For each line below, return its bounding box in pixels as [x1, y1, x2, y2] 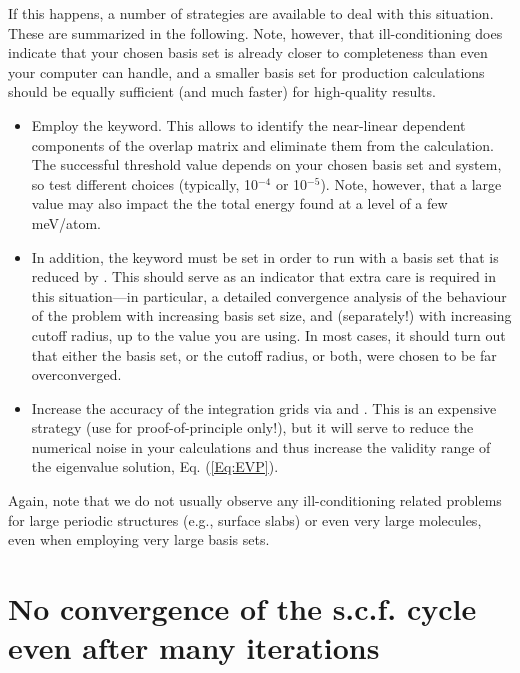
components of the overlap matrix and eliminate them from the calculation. [31, 134, 494, 155]
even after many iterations [8, 627, 380, 668]
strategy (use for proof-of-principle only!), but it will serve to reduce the [31, 417, 474, 438]
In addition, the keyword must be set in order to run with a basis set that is [31, 246, 499, 267]
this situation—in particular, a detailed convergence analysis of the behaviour [31, 285, 507, 306]
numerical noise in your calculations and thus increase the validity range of [31, 436, 491, 457]
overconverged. [31, 364, 122, 385]
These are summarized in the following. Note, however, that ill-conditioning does [8, 22, 503, 43]
